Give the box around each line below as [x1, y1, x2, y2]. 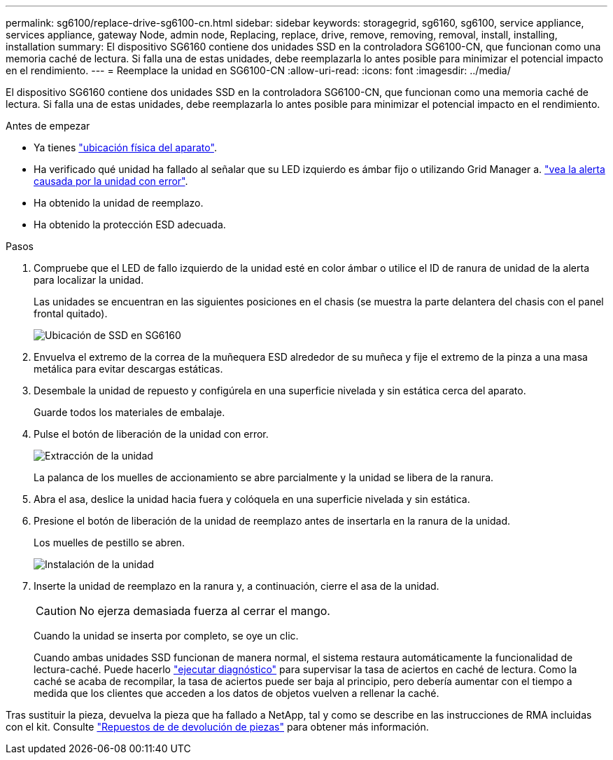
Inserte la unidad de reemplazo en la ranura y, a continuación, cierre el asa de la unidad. [34, 580, 439, 592]
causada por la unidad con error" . [34, 175, 188, 187]
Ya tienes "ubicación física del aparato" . [34, 141, 217, 153]
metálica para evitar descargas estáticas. [34, 363, 223, 375]
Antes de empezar [6, 120, 90, 132]
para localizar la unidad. [34, 274, 144, 286]
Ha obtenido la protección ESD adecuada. [34, 219, 226, 230]
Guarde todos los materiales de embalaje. [34, 406, 225, 418]
